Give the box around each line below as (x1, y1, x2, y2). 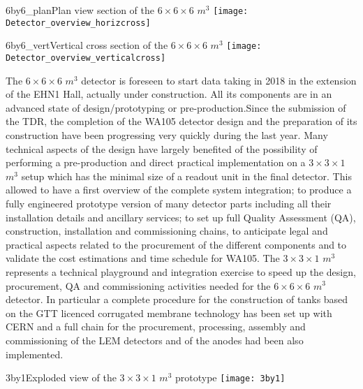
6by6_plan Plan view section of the (6, 3, 155, 17)
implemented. (6, 346, 64, 361)
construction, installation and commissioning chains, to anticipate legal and (6, 223, 328, 238)
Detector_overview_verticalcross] (6, 52, 166, 63)
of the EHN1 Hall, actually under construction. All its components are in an (6, 87, 332, 101)
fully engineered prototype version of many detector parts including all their (6, 196, 332, 210)
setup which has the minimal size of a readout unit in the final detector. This (21, 168, 352, 183)
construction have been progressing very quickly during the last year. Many (6, 128, 328, 142)
